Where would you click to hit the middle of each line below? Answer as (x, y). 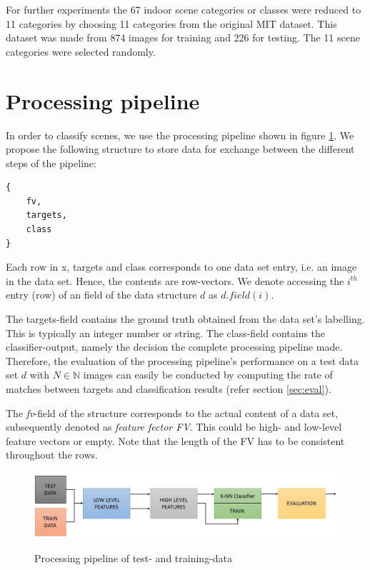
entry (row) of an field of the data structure (101, 295)
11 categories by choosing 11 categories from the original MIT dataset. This (171, 23)
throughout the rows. (52, 455)
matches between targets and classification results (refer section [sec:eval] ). (169, 389)
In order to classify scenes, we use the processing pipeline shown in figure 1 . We (180, 135)
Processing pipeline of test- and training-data (134, 558)
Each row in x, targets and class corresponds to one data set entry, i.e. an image (181, 267)
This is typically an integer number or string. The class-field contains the (166, 332)
